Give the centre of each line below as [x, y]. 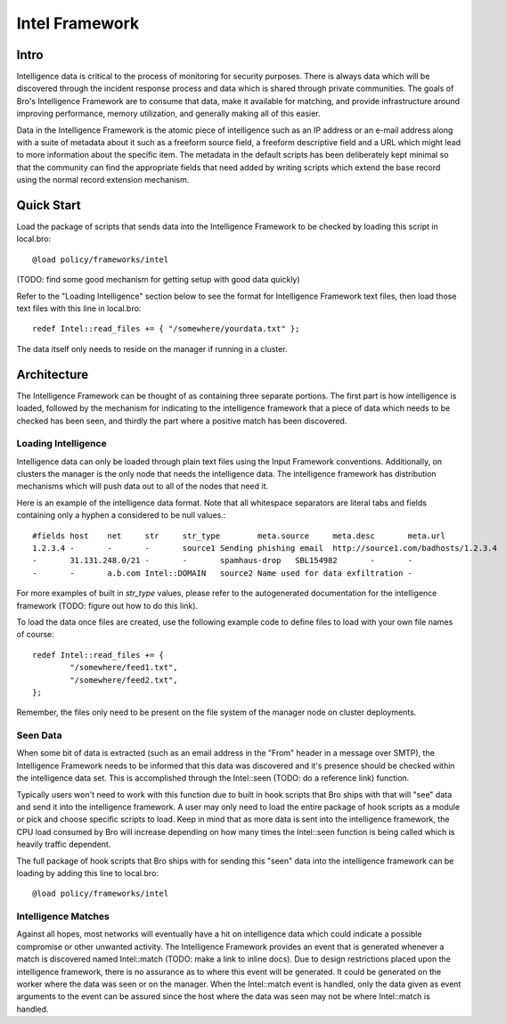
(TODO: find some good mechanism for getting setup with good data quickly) [158, 280]
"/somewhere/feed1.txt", [124, 668]
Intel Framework [78, 23]
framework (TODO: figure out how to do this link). [107, 605]
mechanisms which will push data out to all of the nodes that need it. [143, 487]
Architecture [53, 374]
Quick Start [49, 205]
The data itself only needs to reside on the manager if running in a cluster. [152, 348]
